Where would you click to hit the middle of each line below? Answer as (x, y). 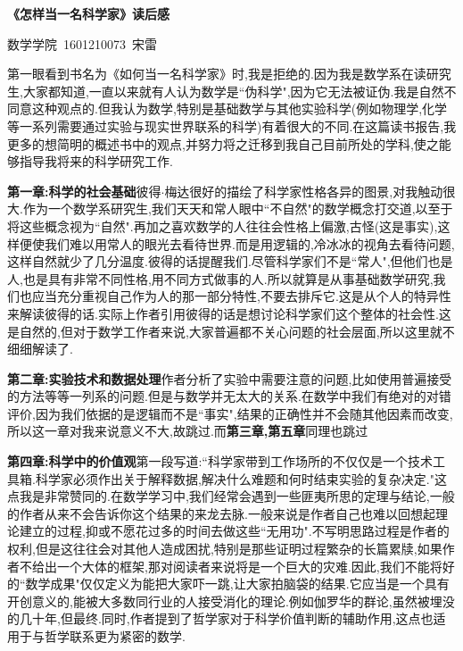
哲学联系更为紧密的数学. (115, 636)
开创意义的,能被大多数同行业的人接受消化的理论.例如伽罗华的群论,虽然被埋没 (231, 601)
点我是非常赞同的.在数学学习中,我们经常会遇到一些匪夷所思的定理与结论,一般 (231, 496)
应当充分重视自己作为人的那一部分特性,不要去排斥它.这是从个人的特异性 (241, 296)
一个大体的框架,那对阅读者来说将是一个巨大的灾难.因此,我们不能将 (249, 566)
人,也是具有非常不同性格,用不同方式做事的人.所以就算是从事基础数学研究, (220, 278)
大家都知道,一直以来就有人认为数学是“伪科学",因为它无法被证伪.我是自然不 (240, 91)
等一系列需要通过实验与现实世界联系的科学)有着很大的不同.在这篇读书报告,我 (232, 125)
